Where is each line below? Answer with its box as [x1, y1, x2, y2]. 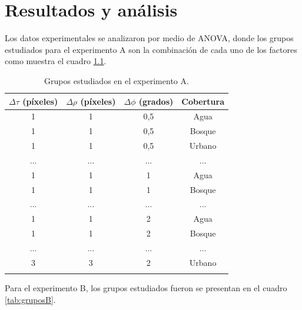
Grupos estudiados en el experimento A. [44, 74, 189, 86]
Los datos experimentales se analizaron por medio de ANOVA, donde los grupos [5, 32, 294, 44]
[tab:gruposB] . [5, 293, 56, 305]
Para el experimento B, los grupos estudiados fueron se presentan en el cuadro [5, 282, 287, 294]
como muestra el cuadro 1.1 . [5, 55, 107, 67]
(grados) [138, 95, 174, 107]
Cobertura [181, 95, 225, 107]
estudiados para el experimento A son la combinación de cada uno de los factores [5, 43, 297, 55]
